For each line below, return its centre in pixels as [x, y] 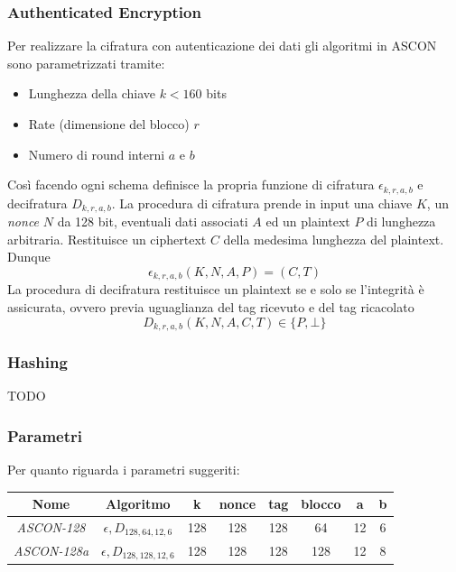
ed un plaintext [308, 221]
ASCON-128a [51, 551]
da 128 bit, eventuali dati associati [153, 221]
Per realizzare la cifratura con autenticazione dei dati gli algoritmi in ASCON [222, 46]
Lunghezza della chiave [92, 93]
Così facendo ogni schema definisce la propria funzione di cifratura [191, 185]
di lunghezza [401, 221]
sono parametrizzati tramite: [86, 63]
